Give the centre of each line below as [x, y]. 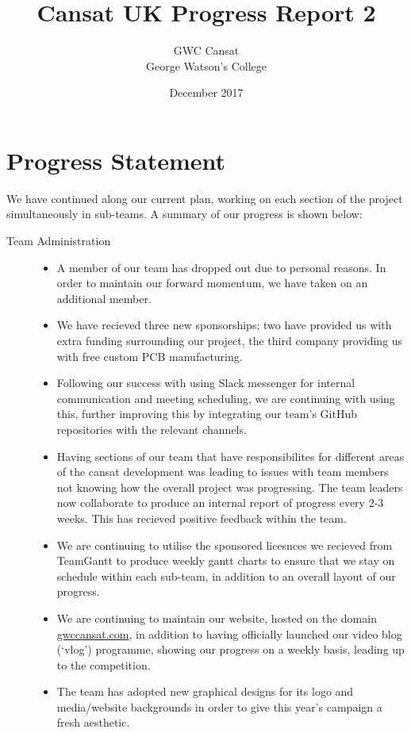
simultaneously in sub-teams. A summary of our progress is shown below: [184, 214]
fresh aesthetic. [93, 722]
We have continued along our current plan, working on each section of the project [205, 198]
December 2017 [206, 92]
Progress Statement [116, 160]
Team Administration [59, 241]
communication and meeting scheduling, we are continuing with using [226, 398]
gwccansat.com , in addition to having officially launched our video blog [229, 633]
